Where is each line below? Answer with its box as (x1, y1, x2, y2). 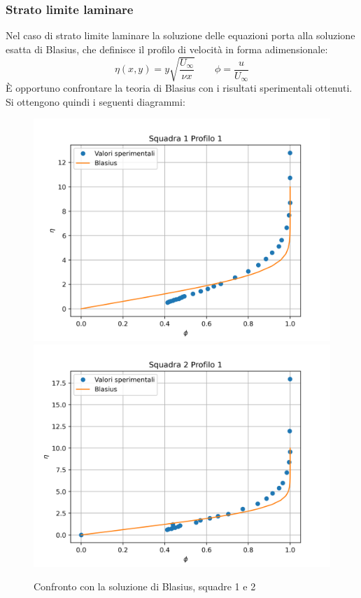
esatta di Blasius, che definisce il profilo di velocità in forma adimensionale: (6, 41, 328, 56)
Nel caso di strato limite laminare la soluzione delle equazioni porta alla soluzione (6, 28, 355, 43)
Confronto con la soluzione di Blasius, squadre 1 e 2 (34, 579, 256, 594)
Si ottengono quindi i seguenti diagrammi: (6, 94, 185, 109)
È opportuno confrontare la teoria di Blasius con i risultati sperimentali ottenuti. (6, 81, 353, 95)
